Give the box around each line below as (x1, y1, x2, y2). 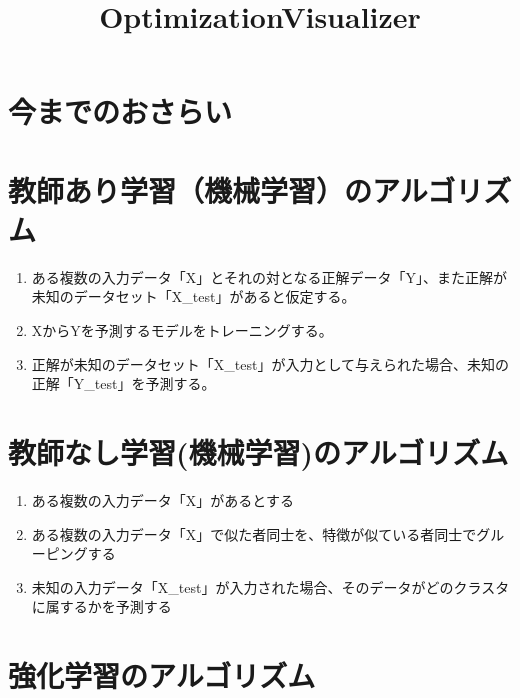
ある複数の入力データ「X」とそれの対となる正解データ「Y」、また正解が (31, 266, 507, 287)
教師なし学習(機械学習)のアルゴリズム (8, 432, 509, 473)
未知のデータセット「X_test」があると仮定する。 (31, 286, 356, 307)
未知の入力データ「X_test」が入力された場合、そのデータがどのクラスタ (31, 576, 510, 597)
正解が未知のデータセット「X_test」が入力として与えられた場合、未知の (31, 353, 509, 374)
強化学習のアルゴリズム (8, 655, 316, 696)
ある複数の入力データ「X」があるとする (31, 489, 294, 510)
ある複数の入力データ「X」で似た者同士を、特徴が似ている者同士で (31, 523, 477, 544)
